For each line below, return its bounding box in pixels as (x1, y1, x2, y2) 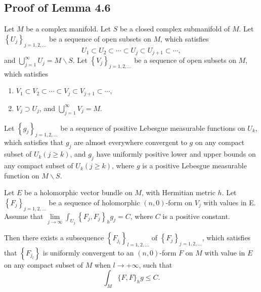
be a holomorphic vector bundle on (24, 187, 133, 198)
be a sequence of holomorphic (49, 197, 140, 207)
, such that (139, 259, 172, 270)
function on (4, 170, 39, 180)
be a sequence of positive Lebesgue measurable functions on (60, 122, 245, 133)
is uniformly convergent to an (42, 247, 134, 258)
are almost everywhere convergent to (74, 137, 187, 148)
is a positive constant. (162, 210, 230, 221)
